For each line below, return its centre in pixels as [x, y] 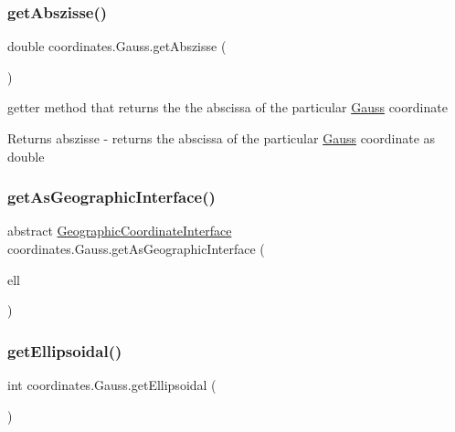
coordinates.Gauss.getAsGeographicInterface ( [136, 248]
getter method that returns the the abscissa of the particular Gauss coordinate [227, 107]
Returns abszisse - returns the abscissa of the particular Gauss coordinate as [222, 138]
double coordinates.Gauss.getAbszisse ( [117, 46]
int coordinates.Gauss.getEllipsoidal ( [112, 385]
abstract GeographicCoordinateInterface [120, 231]
